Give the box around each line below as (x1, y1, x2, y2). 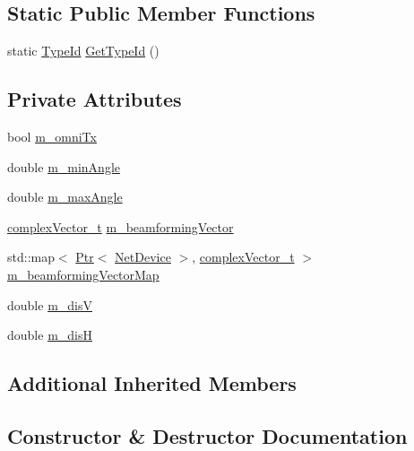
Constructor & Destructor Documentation (7, 421, 408, 449)
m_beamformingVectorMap (7, 265, 160, 283)
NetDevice (115, 247, 171, 266)
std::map (7, 247, 55, 266)
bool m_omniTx (7, 127, 97, 145)
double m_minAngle (7, 157, 121, 176)
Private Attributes (7, 85, 182, 113)
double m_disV (7, 295, 92, 314)
